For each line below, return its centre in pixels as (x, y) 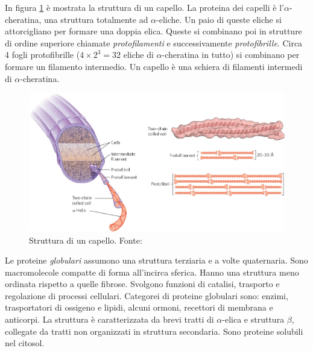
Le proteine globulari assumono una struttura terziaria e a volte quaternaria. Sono (156, 260)
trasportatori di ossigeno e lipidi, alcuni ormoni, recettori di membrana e (139, 307)
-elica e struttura (253, 319)
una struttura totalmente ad (96, 19)
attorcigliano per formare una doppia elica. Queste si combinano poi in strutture (153, 31)
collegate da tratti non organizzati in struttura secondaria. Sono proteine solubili (154, 331)
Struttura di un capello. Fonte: (86, 240)
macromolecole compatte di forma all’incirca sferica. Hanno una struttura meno (152, 272)
